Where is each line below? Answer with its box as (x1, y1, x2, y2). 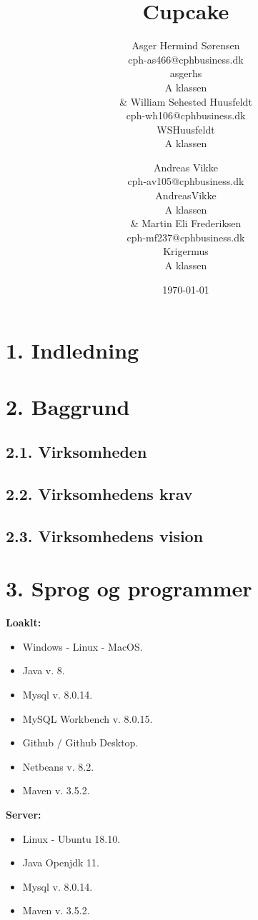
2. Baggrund (6, 391, 130, 421)
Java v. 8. (22, 663, 65, 678)
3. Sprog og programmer (6, 574, 252, 603)
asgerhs (169, 66, 202, 81)
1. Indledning (6, 336, 139, 365)
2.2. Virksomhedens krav (6, 482, 193, 504)
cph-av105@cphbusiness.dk (127, 174, 244, 189)
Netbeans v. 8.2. (22, 759, 94, 774)
